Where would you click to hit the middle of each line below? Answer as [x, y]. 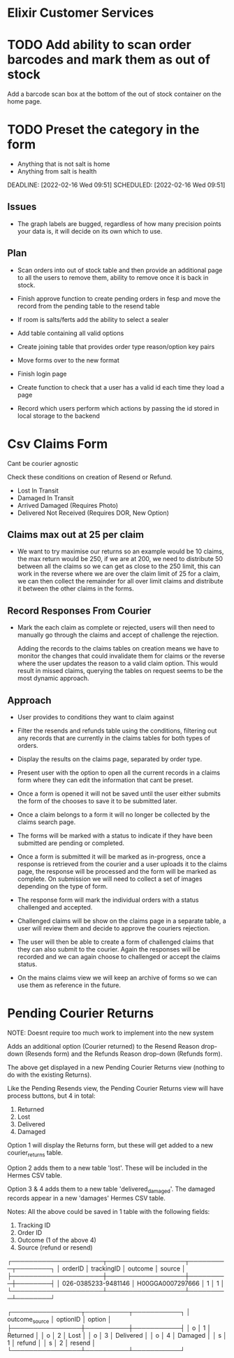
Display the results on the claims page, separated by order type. [110, 759]
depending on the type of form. [63, 886]
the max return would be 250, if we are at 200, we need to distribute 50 [120, 559]
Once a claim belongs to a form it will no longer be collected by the [114, 815]
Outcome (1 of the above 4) [57, 1240]
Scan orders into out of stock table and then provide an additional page [120, 270]
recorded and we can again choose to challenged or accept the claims [119, 957]
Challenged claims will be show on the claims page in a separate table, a [122, 921]
